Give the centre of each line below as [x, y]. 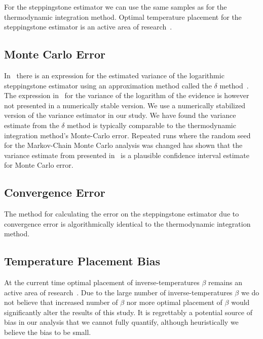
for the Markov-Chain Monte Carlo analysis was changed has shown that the [123, 145]
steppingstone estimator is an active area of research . [88, 27]
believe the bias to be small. [48, 332]
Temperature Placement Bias [82, 261]
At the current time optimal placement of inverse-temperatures [102, 282]
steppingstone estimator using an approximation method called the [108, 85]
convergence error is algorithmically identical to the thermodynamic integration [127, 223]
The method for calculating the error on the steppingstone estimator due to [122, 214]
